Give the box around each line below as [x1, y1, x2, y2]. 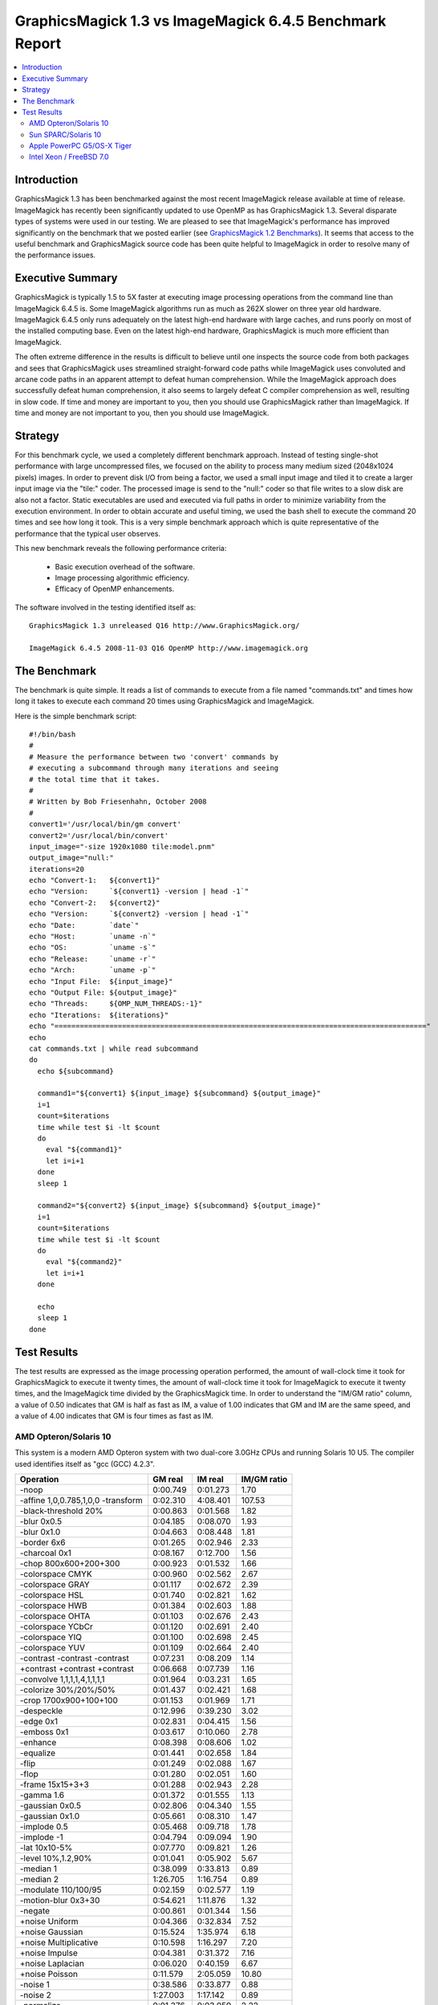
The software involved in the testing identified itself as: [14, 602, 197, 612]
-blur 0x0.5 [19, 1516, 63, 1527]
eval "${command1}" [45, 1145, 123, 1154]
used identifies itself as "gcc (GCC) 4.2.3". [14, 1459, 156, 1468]
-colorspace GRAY [19, 1579, 90, 1590]
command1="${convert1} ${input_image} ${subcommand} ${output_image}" [37, 1089, 321, 1098]
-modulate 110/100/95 [19, 1885, 102, 1896]
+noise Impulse [19, 1947, 78, 1958]
